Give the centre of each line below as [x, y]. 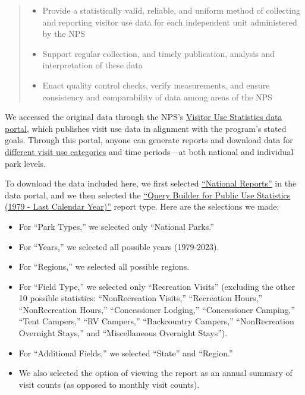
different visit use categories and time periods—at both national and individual [149, 151]
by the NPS [64, 34]
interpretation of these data [92, 65]
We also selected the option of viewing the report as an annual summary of [155, 373]
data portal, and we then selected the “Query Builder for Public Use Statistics [148, 195]
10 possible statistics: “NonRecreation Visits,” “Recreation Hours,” [141, 298]
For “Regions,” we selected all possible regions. [104, 266]
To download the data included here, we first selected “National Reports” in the [151, 183]
